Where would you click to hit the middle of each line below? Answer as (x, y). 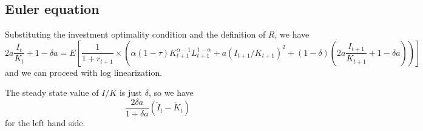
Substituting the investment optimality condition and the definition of (135, 34)
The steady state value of (52, 92)
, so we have (171, 92)
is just (131, 92)
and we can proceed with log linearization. (84, 72)
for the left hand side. (45, 123)
